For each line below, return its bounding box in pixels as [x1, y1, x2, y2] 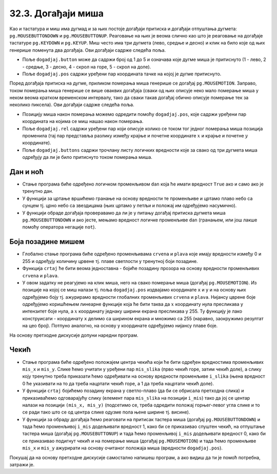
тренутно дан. [22, 188, 53, 194]
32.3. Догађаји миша [9, 8, 104, 19]
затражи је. [9, 462, 35, 468]
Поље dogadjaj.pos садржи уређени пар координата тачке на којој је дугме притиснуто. [22, 71, 222, 77]
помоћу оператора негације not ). [22, 224, 96, 230]
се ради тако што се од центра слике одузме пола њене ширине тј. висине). [22, 409, 190, 415]
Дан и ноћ [9, 168, 44, 176]
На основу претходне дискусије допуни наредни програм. [9, 332, 138, 338]
